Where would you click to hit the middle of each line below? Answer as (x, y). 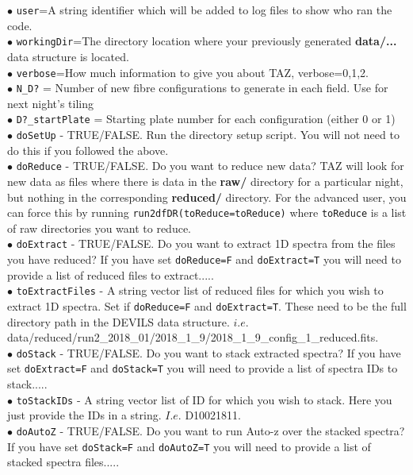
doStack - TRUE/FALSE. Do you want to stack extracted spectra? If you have (208, 352)
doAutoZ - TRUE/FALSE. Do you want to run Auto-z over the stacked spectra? (210, 430)
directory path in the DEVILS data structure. (119, 321)
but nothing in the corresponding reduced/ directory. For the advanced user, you (207, 197)
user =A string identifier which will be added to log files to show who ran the (204, 10)
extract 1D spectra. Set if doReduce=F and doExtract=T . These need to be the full (207, 305)
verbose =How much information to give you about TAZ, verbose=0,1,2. (192, 72)
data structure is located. (68, 56)
